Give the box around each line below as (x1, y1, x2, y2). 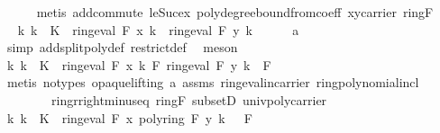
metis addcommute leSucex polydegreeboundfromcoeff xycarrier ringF (36, 3, 434, 21)
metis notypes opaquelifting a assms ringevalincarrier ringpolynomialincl (6, 73, 419, 92)
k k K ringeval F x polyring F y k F (6, 108, 252, 127)
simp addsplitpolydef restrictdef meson (6, 38, 238, 57)
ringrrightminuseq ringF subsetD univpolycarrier (50, 90, 327, 109)
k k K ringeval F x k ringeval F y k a (17, 20, 299, 39)
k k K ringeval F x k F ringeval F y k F (6, 55, 271, 74)
